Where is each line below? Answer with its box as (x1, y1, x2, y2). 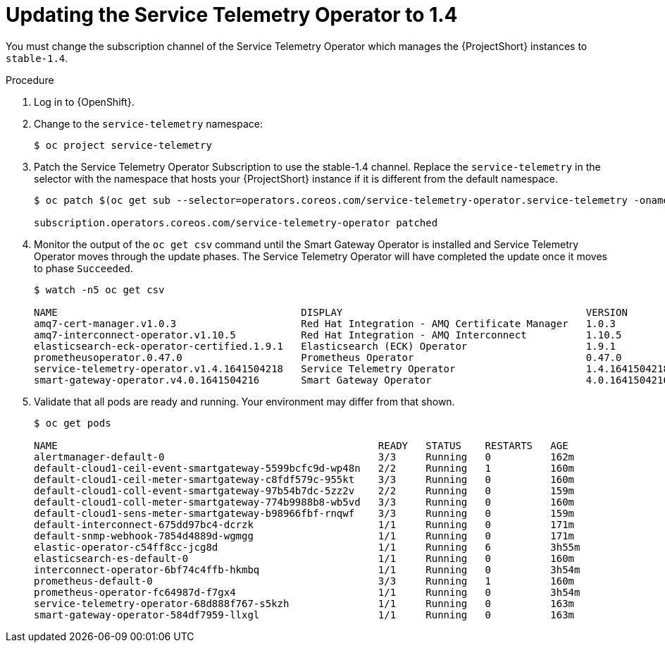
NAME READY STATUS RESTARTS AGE (34, 439, 568, 451)
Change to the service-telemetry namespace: (34, 117, 263, 130)
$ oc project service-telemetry (34, 139, 212, 151)
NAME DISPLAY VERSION (34, 306, 628, 318)
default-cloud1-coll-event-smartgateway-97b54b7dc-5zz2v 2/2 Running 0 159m (34, 484, 575, 496)
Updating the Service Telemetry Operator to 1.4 (6, 3, 458, 27)
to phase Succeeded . (34, 262, 133, 274)
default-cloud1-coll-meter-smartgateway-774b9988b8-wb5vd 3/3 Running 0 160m (34, 496, 575, 508)
